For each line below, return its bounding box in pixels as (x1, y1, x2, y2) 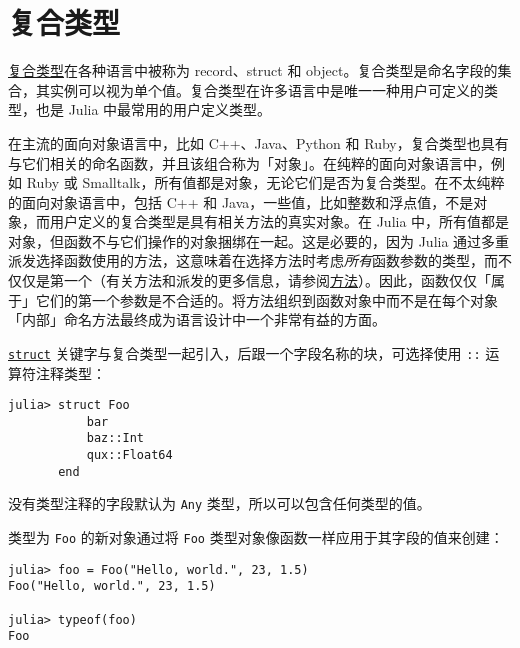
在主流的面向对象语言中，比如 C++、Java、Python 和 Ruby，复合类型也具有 (8, 132, 509, 153)
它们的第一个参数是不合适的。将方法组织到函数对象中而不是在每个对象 (35, 289, 498, 310)
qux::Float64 (86, 448, 173, 463)
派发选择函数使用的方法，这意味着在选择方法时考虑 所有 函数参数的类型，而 (8, 250, 498, 271)
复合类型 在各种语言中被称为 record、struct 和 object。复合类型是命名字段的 (8, 60, 498, 81)
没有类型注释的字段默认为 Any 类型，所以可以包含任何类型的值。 (8, 493, 431, 514)
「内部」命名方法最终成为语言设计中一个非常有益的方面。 (8, 309, 386, 330)
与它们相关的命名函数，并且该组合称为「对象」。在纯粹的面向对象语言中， (8, 152, 491, 173)
